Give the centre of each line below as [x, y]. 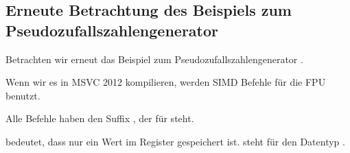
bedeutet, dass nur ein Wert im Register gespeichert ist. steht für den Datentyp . [175, 141]
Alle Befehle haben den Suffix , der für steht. [100, 118]
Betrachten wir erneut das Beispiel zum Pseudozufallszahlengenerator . [154, 59]
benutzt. [23, 95]
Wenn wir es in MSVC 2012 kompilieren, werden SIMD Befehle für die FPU [166, 82]
